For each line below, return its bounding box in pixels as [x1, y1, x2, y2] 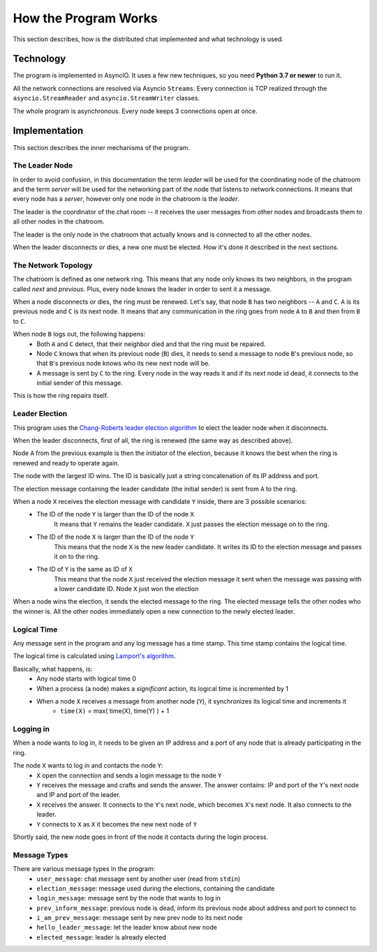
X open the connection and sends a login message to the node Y [36, 771, 222, 780]
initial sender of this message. [36, 379, 123, 387]
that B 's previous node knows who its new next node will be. [36, 359, 211, 368]
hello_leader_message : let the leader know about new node [36, 923, 218, 932]
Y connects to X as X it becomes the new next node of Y [36, 820, 198, 828]
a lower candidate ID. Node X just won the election [54, 585, 199, 593]
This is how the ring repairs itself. [13, 392, 109, 400]
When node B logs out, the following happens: [13, 330, 146, 339]
